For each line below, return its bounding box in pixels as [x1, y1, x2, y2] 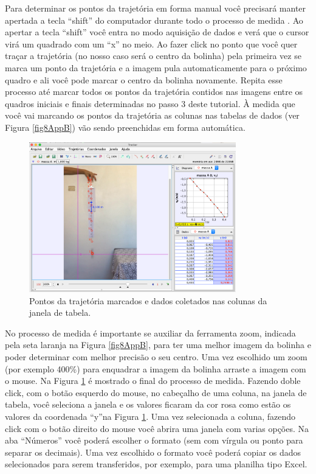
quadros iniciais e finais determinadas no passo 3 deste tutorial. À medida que [5, 97, 295, 110]
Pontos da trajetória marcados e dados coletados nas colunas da [29, 294, 267, 307]
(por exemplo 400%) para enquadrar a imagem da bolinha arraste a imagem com [5, 362, 306, 375]
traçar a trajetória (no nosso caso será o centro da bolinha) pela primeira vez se [5, 49, 301, 62]
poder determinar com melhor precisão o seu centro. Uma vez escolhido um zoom [5, 350, 307, 363]
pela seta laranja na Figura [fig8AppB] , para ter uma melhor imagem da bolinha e [5, 338, 311, 351]
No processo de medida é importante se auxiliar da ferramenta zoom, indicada [5, 326, 296, 339]
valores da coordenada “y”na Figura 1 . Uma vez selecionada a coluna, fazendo [5, 410, 296, 422]
